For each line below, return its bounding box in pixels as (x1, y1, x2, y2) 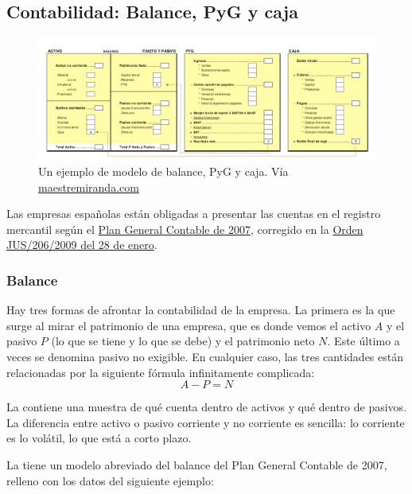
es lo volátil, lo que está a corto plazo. (6, 430, 192, 446)
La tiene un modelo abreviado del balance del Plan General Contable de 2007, (6, 456, 387, 473)
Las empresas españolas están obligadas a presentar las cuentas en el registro (6, 205, 381, 222)
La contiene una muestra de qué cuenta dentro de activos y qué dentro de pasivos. (6, 399, 407, 415)
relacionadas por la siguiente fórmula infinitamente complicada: (6, 364, 315, 380)
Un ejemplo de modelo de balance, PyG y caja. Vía (38, 163, 289, 180)
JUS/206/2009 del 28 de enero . (6, 236, 157, 253)
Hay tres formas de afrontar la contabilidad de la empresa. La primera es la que (6, 301, 395, 318)
